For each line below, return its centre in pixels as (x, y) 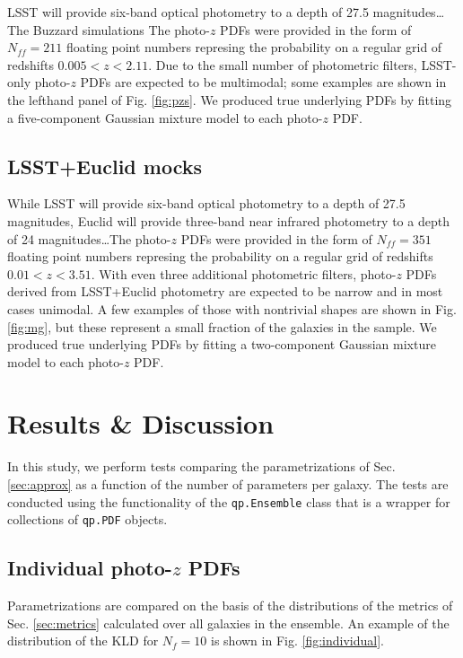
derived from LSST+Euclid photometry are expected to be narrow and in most (225, 291)
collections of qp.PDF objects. (87, 519)
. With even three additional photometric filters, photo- (244, 273)
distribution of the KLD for (83, 640)
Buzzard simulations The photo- (121, 29)
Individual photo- (90, 568)
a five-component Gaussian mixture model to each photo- (165, 117)
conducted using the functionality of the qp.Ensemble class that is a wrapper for (229, 501)
